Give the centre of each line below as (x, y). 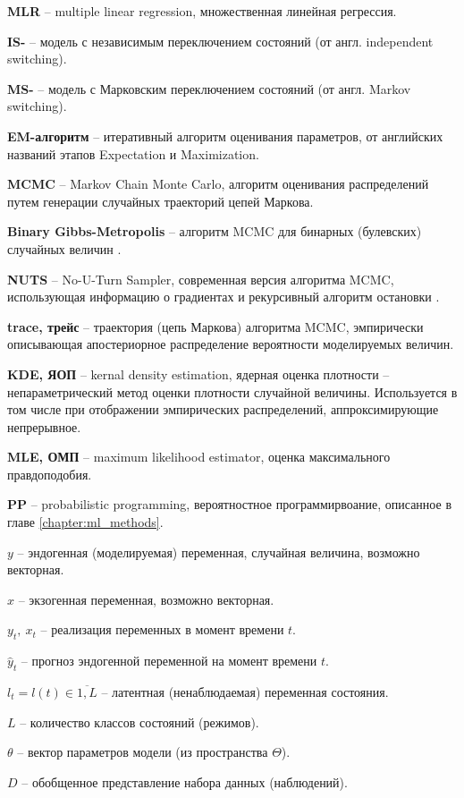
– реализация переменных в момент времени (162, 629)
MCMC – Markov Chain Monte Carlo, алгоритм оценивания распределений (218, 184)
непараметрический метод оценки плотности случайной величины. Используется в (232, 391)
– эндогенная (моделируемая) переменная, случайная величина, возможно (219, 552)
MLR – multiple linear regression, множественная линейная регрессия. (202, 11)
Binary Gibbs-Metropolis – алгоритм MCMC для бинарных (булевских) (215, 231)
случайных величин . (64, 248)
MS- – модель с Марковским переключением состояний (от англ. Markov (209, 88)
